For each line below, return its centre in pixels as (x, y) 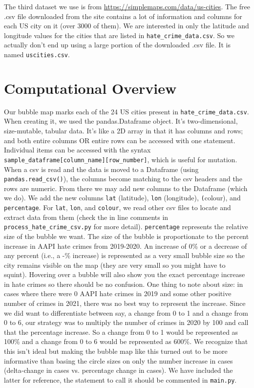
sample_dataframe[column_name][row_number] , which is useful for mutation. (121, 159)
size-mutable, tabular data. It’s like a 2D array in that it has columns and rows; (124, 131)
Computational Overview (90, 88)
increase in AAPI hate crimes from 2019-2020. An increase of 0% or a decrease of (126, 246)
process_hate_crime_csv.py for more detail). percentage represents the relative (126, 226)
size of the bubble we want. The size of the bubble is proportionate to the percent (127, 236)
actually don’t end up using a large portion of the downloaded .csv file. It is (117, 45)
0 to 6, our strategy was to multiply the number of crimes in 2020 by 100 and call (126, 322)
